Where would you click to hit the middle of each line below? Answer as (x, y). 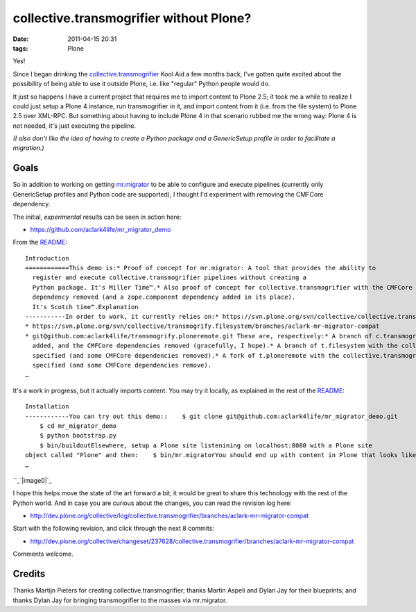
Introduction (47, 258)
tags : (20, 48)
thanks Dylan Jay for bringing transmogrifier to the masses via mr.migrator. (120, 600)
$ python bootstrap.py (78, 436)
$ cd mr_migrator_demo (78, 426)
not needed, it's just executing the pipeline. (75, 126)
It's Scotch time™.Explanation (85, 307)
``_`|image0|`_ (32, 480)
